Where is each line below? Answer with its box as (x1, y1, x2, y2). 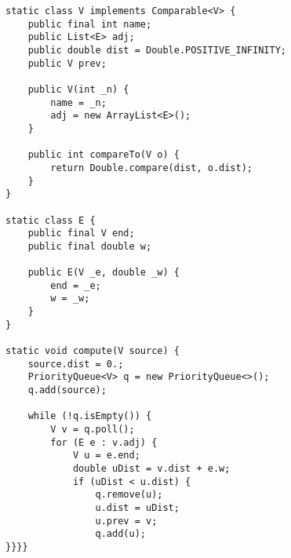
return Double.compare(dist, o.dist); (50, 162, 253, 173)
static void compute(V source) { (5, 345, 180, 357)
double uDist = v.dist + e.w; (72, 462, 231, 474)
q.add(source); (27, 385, 107, 396)
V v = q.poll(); (50, 424, 135, 435)
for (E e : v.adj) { (50, 436, 158, 448)
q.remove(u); (95, 489, 163, 501)
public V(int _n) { (27, 83, 129, 95)
